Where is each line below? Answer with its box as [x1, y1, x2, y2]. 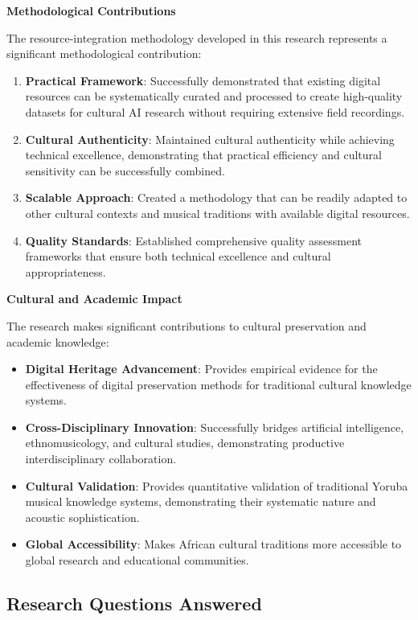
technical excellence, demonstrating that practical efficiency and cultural [25, 146, 382, 163]
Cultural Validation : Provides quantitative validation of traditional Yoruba [25, 477, 408, 494]
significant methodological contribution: [6, 45, 202, 62]
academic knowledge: [6, 333, 109, 350]
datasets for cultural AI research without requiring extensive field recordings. [25, 103, 405, 120]
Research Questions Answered [6, 591, 262, 616]
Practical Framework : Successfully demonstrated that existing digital [25, 72, 381, 88]
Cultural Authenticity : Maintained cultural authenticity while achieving [25, 130, 395, 147]
